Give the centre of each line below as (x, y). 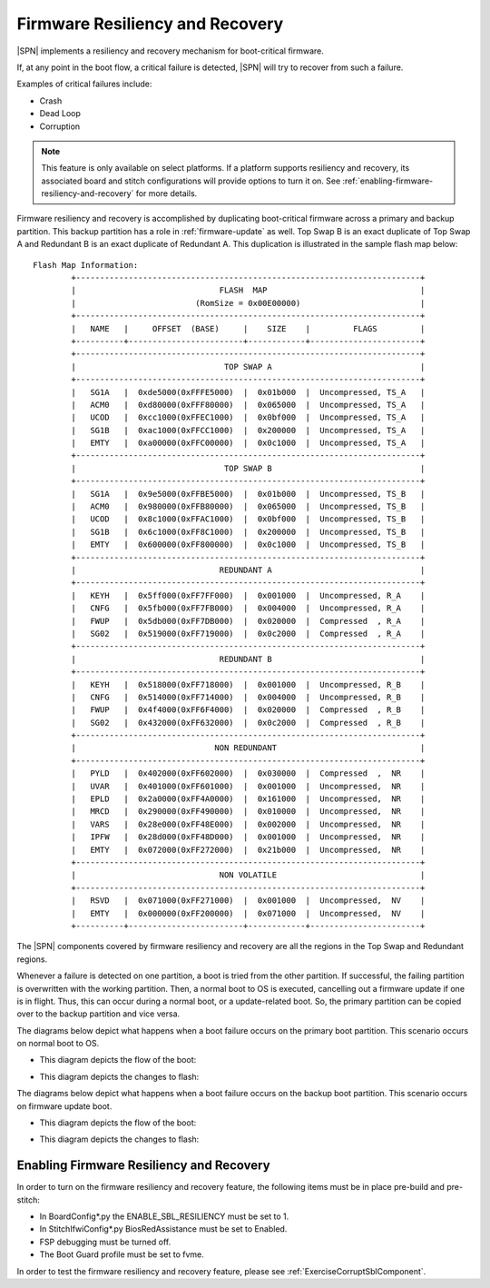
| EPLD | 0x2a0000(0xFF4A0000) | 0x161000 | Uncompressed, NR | (248, 799)
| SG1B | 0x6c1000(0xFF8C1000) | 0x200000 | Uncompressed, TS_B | (248, 532)
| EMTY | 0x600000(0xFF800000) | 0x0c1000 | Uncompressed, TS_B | (248, 545)
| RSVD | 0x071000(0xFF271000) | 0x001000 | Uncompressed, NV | (248, 901)
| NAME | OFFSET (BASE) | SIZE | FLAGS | (248, 328)
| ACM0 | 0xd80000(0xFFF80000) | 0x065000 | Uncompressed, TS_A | (248, 405)
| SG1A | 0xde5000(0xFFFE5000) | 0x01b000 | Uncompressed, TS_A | (248, 392)
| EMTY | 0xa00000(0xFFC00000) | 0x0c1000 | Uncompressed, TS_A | (248, 443)
